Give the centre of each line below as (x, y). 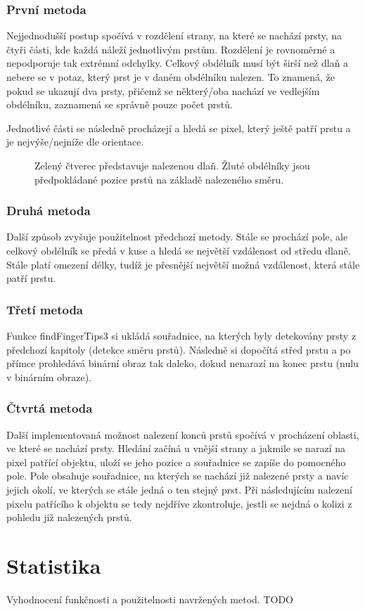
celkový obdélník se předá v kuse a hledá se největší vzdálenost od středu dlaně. (179, 250)
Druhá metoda (49, 211)
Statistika (54, 565)
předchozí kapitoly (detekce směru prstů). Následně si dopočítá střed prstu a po (179, 349)
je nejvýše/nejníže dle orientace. (75, 142)
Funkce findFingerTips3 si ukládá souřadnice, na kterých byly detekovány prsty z (181, 335)
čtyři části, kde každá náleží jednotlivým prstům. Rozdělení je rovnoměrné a (171, 49)
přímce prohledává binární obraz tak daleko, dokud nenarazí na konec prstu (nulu (182, 363)
